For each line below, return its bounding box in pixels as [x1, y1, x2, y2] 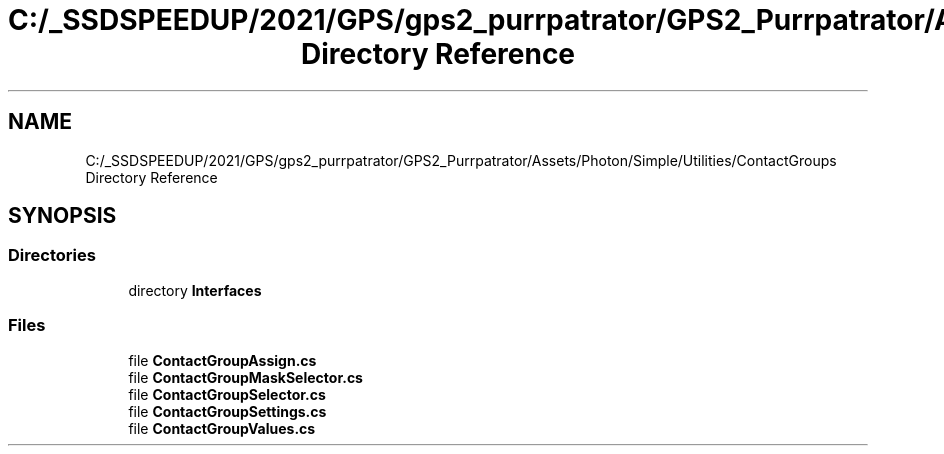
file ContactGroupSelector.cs [128, 385, 326, 403]
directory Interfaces [128, 281, 262, 299]
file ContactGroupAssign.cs [128, 351, 317, 369]
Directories [8, 245, 96, 266]
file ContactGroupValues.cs [128, 419, 316, 437]
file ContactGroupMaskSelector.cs [128, 368, 363, 386]
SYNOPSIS [8, 203, 117, 229]
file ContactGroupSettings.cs [128, 402, 327, 420]
